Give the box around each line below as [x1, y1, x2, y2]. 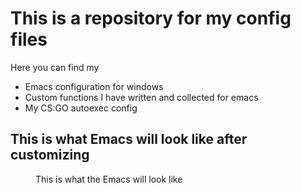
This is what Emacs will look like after [10, 131, 248, 148]
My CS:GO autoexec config [24, 102, 138, 114]
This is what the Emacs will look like [35, 173, 183, 185]
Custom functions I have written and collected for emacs [24, 91, 259, 103]
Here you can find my [10, 61, 100, 73]
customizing [10, 147, 90, 164]
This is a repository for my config [10, 7, 292, 30]
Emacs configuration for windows [24, 80, 164, 92]
